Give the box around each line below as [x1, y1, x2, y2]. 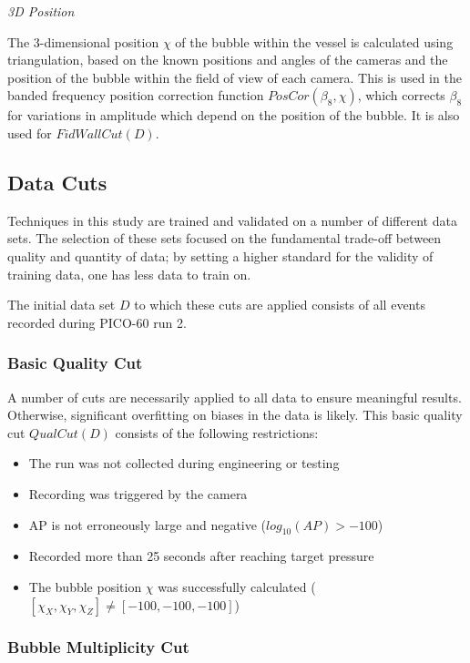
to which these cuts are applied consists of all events [134, 295, 425, 314]
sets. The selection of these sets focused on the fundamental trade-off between [7, 229, 442, 248]
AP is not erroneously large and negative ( [28, 515, 267, 534]
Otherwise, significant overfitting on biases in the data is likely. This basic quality [7, 405, 463, 424]
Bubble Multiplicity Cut [7, 636, 189, 658]
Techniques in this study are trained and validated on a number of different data [7, 210, 457, 229]
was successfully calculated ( [158, 576, 316, 596]
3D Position [7, 2, 75, 20]
